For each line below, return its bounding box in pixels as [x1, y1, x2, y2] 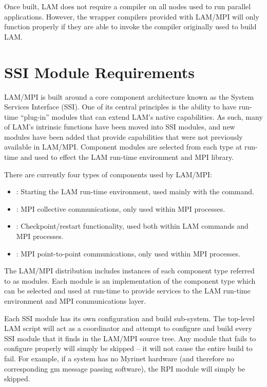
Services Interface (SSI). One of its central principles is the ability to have [4, 101, 237, 112]
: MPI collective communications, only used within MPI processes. [16, 203, 225, 214]
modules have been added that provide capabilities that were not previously [4, 131, 243, 142]
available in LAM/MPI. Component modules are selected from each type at [4, 141, 242, 152]
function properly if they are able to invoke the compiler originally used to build [4, 21, 257, 32]
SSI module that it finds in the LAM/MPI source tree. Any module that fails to [4, 333, 256, 343]
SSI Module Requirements [4, 61, 195, 82]
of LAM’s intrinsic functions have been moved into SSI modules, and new [4, 121, 235, 132]
